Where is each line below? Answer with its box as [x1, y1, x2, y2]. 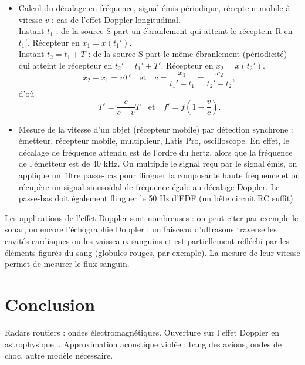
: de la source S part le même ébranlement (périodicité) [88, 48, 287, 60]
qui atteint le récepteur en [18, 59, 113, 71]
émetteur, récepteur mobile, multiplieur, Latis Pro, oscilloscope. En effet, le [18, 134, 289, 147]
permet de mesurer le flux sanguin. [5, 258, 130, 270]
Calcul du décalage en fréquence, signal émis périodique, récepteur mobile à [18, 2, 290, 13]
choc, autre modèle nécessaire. [5, 349, 113, 361]
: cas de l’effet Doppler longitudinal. [52, 13, 181, 25]
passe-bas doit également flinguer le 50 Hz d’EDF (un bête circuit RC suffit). [18, 192, 296, 204]
